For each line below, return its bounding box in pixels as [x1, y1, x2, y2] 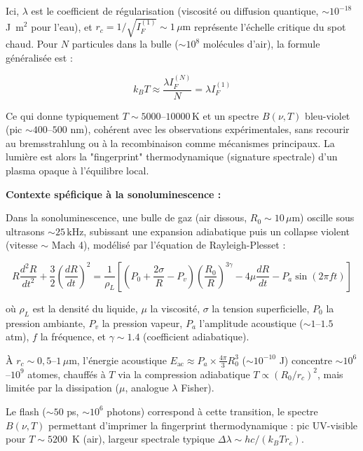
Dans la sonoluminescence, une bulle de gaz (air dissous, [6, 210, 247, 225]
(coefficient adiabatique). [143, 329, 249, 344]
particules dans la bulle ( [71, 36, 179, 51]
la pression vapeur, [102, 315, 183, 330]
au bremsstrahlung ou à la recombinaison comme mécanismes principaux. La [6, 135, 335, 150]
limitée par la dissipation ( [6, 380, 119, 395]
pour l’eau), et [31, 19, 93, 34]
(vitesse [6, 237, 38, 252]
